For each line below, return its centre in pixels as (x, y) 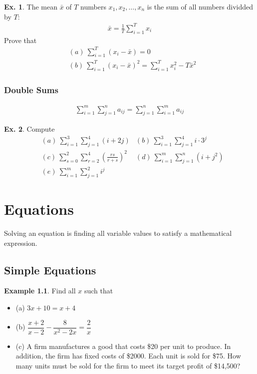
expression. (21, 243)
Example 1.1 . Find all (40, 291)
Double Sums (31, 89)
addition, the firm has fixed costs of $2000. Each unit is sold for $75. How (128, 356)
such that (99, 291)
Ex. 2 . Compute (29, 129)
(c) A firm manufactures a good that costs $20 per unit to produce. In (123, 346)
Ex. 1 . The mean (31, 7)
